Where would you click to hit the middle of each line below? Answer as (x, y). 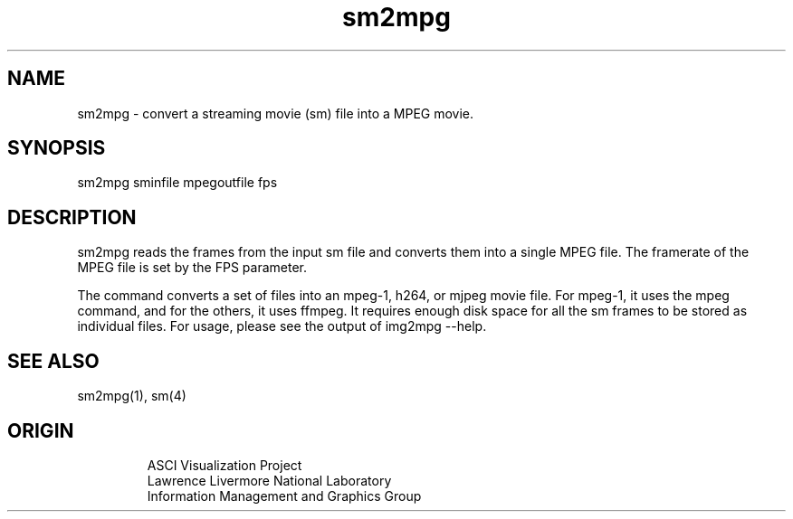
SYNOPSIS (57, 148)
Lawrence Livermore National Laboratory (269, 480)
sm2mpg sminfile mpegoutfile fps (177, 183)
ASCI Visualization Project (225, 465)
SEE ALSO (53, 361)
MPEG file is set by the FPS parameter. (192, 268)
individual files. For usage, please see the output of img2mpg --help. (282, 326)
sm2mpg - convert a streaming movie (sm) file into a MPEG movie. (276, 113)
